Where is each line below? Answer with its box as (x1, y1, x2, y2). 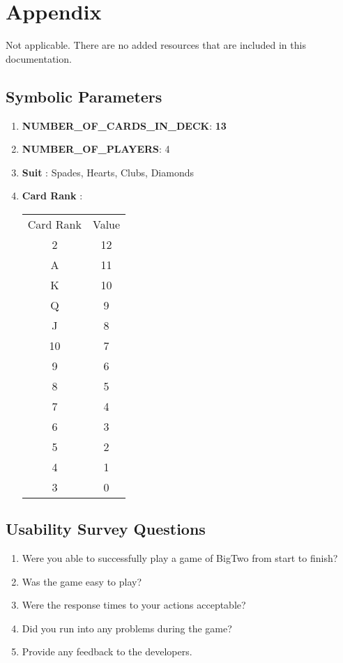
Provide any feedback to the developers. (22, 644, 192, 659)
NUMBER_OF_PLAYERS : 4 (22, 142, 170, 156)
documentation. (6, 51, 72, 66)
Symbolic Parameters (6, 85, 162, 107)
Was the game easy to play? (22, 574, 142, 588)
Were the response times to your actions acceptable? (22, 597, 246, 612)
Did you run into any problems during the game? (22, 620, 232, 635)
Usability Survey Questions (6, 518, 206, 540)
